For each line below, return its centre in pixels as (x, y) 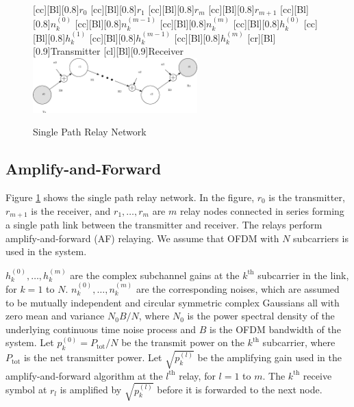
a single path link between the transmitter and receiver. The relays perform (164, 224)
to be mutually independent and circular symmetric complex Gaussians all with (173, 302)
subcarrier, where (299, 342)
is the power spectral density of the (261, 316)
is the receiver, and (71, 210)
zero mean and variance (55, 316)
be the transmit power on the (183, 342)
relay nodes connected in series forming (262, 210)
